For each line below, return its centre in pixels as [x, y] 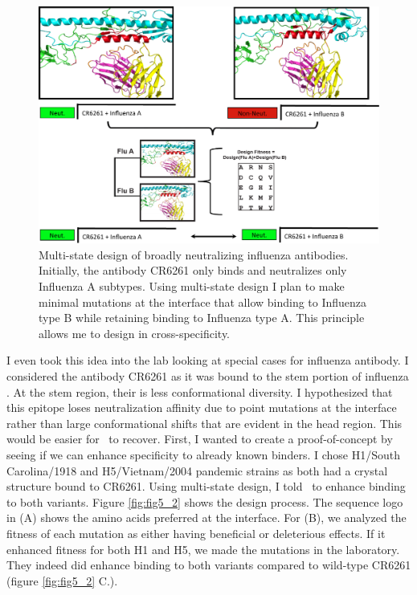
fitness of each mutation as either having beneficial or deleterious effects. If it [196, 533]
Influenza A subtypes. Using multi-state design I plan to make [192, 286]
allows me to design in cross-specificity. [134, 333]
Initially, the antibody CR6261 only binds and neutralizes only [193, 270]
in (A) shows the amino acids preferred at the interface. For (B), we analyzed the [206, 518]
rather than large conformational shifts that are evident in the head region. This [204, 423]
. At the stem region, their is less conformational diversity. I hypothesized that [200, 391]
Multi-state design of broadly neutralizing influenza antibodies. [194, 254]
